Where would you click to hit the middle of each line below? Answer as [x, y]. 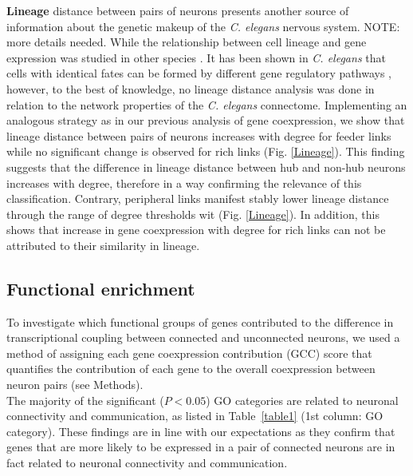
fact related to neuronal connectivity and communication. [147, 463]
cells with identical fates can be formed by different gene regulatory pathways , [199, 73]
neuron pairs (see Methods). [75, 385]
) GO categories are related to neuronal [302, 400]
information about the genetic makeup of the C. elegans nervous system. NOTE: [203, 26]
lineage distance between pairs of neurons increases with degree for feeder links [199, 135]
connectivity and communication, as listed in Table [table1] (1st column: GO [195, 416]
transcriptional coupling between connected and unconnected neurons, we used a [203, 337]
